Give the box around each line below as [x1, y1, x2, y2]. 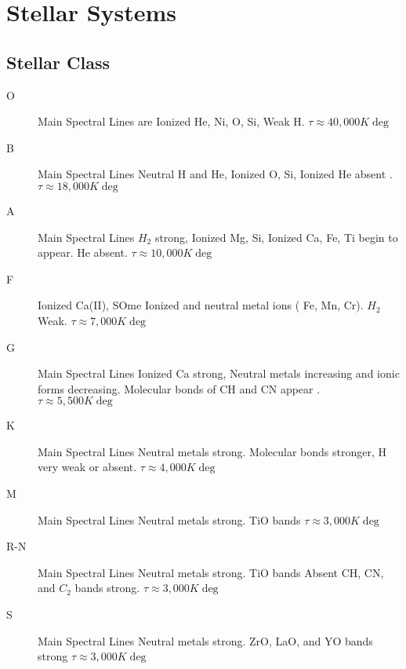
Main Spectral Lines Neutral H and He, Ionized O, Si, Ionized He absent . [38, 166, 393, 182]
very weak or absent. [38, 459, 137, 475]
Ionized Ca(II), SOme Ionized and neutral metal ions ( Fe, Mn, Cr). [38, 297, 364, 313]
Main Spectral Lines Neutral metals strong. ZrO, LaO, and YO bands [38, 632, 373, 649]
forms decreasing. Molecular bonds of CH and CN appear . [38, 380, 321, 397]
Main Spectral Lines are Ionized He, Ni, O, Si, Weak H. [38, 113, 305, 130]
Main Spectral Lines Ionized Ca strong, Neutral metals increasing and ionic [38, 365, 400, 382]
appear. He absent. [38, 244, 128, 261]
